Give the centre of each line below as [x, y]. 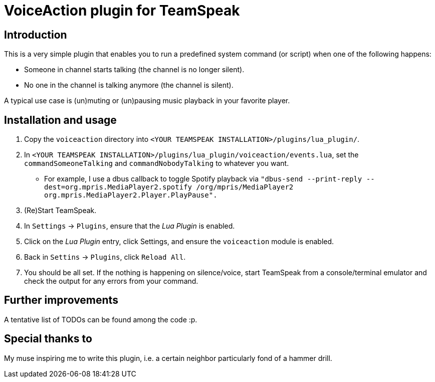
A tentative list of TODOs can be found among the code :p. [101, 319]
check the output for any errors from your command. [111, 281]
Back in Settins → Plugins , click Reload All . [105, 257]
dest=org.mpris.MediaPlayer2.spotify [118, 187]
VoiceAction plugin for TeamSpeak [122, 11]
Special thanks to [48, 339]
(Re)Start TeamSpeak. [60, 211]
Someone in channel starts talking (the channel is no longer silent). [134, 70]
